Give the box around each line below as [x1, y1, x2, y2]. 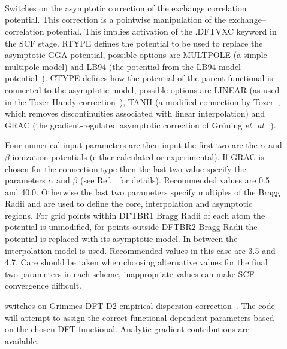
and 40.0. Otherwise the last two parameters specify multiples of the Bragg [5, 185, 280, 198]
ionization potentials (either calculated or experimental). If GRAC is [12, 150, 264, 163]
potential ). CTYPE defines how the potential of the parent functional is [5, 72, 273, 84]
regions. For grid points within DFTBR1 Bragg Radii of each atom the [5, 209, 265, 221]
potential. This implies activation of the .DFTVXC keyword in [47, 25, 277, 37]
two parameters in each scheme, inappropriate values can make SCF [5, 267, 255, 280]
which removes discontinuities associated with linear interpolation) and [5, 107, 265, 120]
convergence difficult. [5, 279, 81, 292]
